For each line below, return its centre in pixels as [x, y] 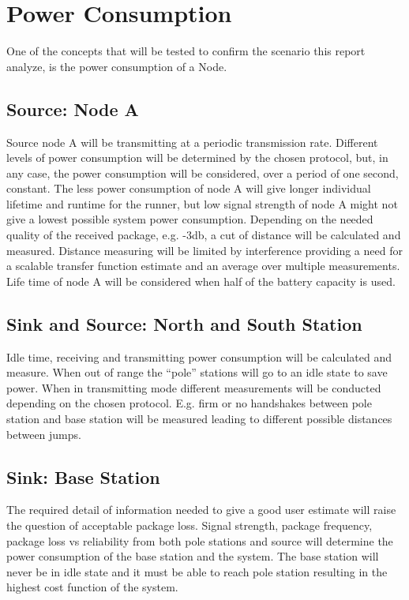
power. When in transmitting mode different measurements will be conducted [194, 387]
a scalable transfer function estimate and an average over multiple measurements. [203, 266]
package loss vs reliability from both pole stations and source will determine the [200, 540]
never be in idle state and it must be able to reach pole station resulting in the [197, 571]
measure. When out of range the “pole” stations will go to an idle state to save [197, 372]
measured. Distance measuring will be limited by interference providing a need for [204, 250]
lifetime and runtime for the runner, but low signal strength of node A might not [202, 203]
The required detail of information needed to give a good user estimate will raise [201, 510]
